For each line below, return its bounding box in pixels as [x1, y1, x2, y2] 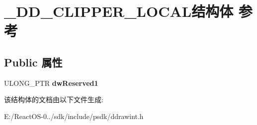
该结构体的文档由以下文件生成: [4, 94, 103, 105]
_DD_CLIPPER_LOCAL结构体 [4, 1, 234, 21]
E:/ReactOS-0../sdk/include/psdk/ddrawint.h [4, 111, 144, 121]
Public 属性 [4, 54, 63, 69]
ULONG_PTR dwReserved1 [4, 77, 98, 88]
